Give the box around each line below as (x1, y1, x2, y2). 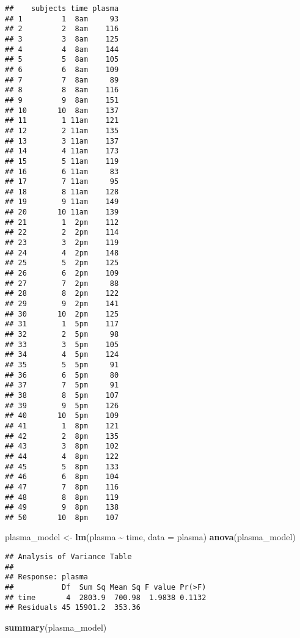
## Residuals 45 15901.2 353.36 (5, 603, 141, 612)
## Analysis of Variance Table (5, 552, 132, 562)
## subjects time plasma (5, 4, 119, 13)
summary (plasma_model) (5, 621, 107, 633)
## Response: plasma (5, 573, 89, 582)
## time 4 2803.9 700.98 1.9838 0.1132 (5, 593, 207, 602)
